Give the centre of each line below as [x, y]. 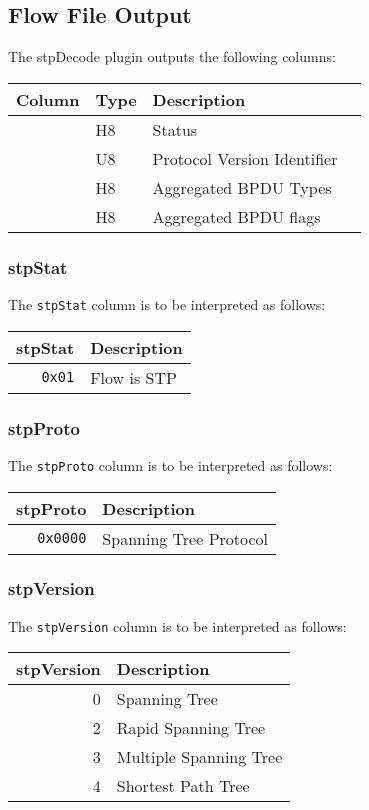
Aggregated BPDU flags [236, 216]
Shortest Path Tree [183, 786]
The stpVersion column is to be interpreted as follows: [177, 625]
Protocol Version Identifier [245, 158]
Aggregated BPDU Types [242, 187]
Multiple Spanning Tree [199, 757]
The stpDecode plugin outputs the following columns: [172, 56]
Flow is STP [133, 377]
